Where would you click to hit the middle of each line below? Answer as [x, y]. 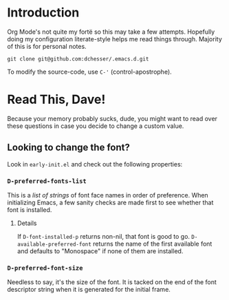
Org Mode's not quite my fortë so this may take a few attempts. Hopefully [111, 32]
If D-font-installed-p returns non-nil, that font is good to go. [103, 236]
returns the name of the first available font [152, 244]
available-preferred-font [54, 244]
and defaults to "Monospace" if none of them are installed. [100, 251]
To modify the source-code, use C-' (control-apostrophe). [89, 72]
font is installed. [30, 210]
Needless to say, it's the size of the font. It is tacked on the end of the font [112, 282]
